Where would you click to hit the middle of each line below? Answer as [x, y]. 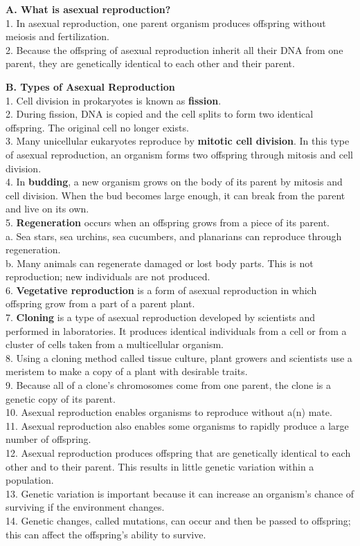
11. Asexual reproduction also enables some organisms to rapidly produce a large [177, 425]
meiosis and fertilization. [57, 36]
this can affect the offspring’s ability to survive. [106, 534]
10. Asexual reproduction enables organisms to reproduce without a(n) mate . [169, 412]
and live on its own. [47, 209]
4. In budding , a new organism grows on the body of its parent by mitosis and [174, 182]
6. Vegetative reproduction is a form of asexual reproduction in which [161, 290]
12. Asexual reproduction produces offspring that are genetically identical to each [178, 453]
